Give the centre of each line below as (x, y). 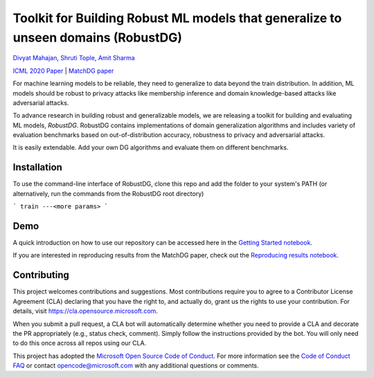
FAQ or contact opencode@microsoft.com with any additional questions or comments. (136, 366)
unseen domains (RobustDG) (98, 37)
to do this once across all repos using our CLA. (80, 343)
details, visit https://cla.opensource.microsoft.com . (86, 311)
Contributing (41, 275)
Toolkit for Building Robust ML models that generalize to (177, 18)
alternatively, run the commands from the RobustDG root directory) (108, 193)
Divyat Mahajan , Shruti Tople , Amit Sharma (74, 58)
